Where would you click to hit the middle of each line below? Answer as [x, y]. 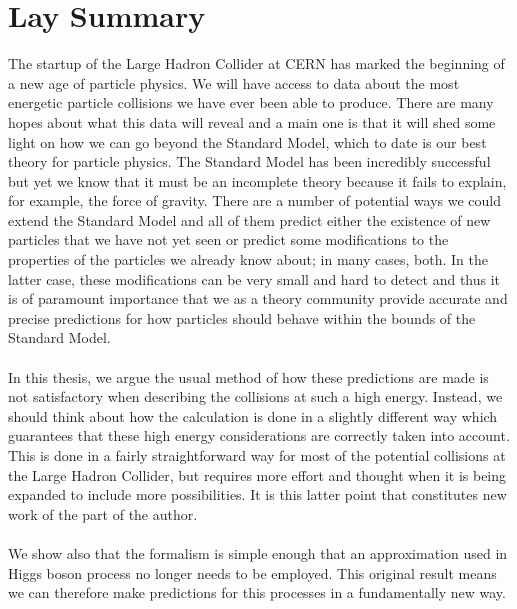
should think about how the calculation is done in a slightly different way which [253, 415]
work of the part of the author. [103, 513]
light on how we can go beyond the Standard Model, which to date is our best [247, 141]
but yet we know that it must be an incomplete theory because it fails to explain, [257, 180]
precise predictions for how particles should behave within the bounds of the [242, 317]
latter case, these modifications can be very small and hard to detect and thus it [254, 278]
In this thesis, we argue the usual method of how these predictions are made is [248, 376]
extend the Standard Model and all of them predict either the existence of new [249, 219]
